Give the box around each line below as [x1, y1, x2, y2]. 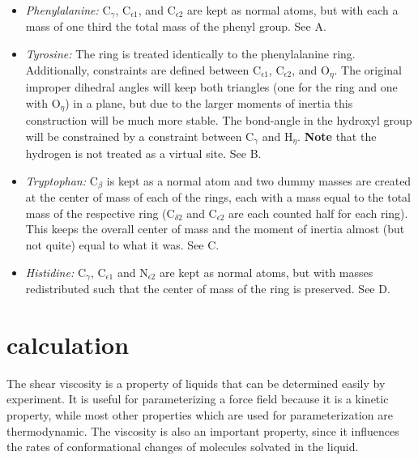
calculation [6, 327, 130, 360]
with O [25, 94, 61, 111]
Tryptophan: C [25, 172, 98, 189]
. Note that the [297, 127, 377, 144]
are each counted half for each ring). [228, 204, 408, 221]
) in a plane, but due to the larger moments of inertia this [65, 94, 353, 111]
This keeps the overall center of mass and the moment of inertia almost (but [25, 220, 405, 237]
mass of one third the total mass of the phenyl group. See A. [25, 18, 326, 35]
